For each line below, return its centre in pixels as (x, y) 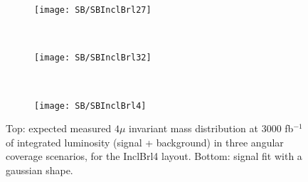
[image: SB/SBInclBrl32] (93, 58)
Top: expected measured (59, 128)
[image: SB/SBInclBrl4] (90, 106)
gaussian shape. (39, 170)
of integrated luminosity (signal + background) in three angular (145, 142)
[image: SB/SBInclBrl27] (93, 10)
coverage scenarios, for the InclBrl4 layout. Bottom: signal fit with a (154, 156)
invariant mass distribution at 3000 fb (211, 128)
